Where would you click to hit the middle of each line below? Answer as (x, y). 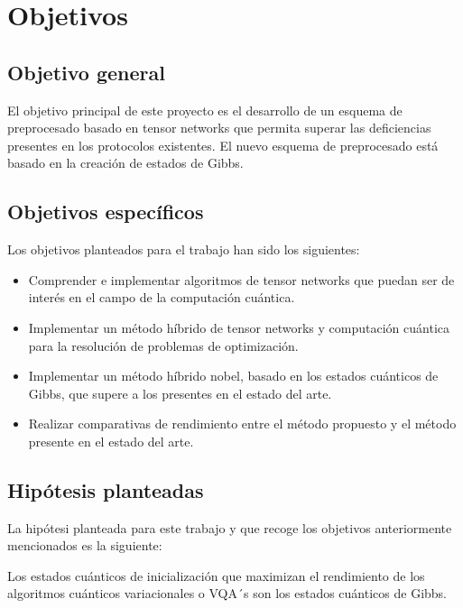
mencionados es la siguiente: (85, 545)
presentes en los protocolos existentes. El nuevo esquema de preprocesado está (223, 145)
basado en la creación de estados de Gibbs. (125, 163)
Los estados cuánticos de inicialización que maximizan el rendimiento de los (216, 575)
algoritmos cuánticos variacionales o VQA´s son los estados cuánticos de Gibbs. (227, 593)
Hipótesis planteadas (106, 489)
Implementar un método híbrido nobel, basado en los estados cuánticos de (233, 376)
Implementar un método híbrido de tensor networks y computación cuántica (239, 327)
